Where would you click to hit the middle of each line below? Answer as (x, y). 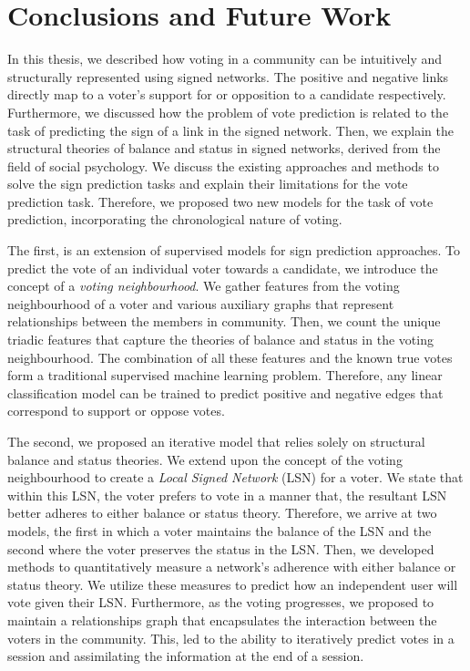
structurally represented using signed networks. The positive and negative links (228, 76)
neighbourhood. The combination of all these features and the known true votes (230, 357)
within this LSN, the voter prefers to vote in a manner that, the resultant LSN (227, 495)
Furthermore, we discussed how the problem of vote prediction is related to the (228, 112)
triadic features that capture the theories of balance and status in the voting (220, 340)
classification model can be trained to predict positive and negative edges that (225, 392)
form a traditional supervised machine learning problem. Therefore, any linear (225, 375)
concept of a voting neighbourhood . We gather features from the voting (204, 286)
